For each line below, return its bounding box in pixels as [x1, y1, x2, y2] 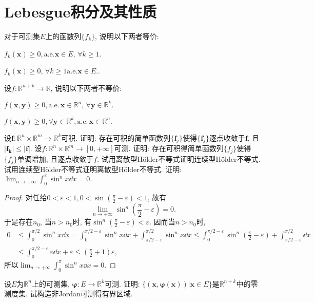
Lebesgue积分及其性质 [4, 1, 157, 22]
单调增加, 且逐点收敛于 [17, 153, 94, 164]
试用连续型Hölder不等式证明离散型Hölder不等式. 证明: [4, 164, 182, 175]
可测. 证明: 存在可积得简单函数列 [114, 143, 224, 154]
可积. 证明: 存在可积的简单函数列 [61, 132, 171, 143]
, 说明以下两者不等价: [50, 82, 122, 93]
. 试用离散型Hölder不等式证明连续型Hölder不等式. [97, 153, 261, 164]
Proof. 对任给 [4, 192, 47, 203]
